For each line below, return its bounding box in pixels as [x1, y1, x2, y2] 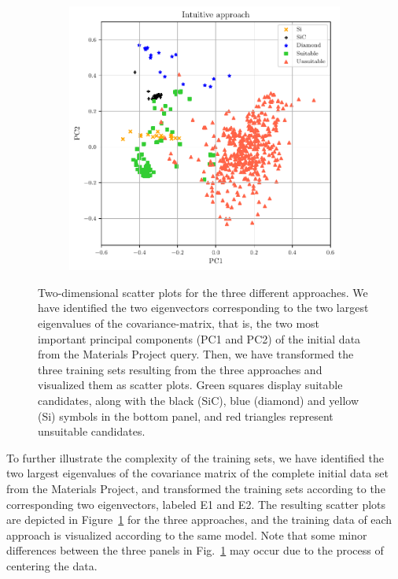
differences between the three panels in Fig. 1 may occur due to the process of [6, 542, 384, 559]
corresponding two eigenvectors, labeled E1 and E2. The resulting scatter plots [6, 495, 386, 512]
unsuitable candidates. [38, 423, 146, 440]
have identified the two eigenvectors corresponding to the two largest [38, 299, 369, 316]
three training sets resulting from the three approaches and [38, 361, 322, 377]
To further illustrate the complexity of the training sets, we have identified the [6, 449, 384, 466]
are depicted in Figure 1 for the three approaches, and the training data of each [6, 511, 392, 528]
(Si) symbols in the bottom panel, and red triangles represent [38, 407, 334, 424]
